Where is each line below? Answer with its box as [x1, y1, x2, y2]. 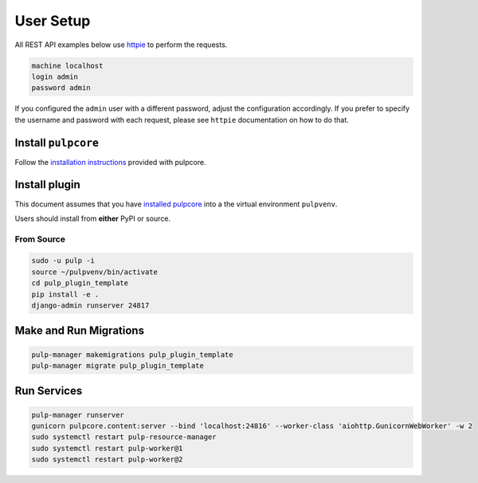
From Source [14, 234, 65, 245]
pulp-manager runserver [31, 410, 125, 419]
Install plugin [14, 178, 81, 191]
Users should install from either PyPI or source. [14, 214, 171, 223]
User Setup [14, 12, 91, 29]
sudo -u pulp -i [31, 256, 96, 265]
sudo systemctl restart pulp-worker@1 [31, 443, 183, 453]
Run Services [14, 384, 83, 398]
